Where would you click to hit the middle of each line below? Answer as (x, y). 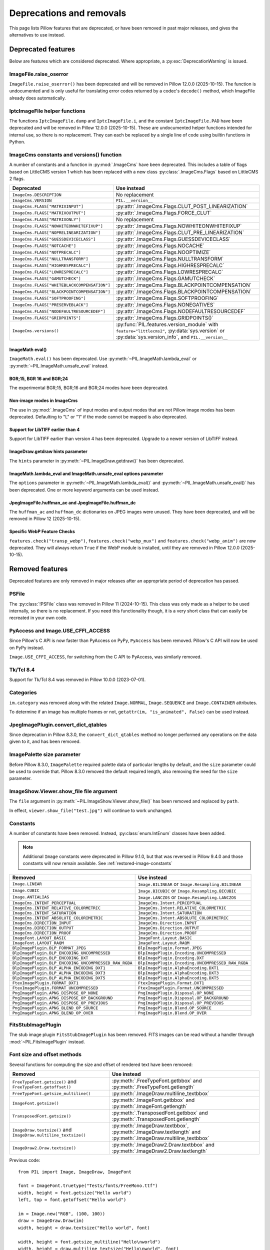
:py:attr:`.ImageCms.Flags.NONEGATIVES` (165, 305)
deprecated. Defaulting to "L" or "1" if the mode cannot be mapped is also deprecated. (98, 416)
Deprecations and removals (68, 13)
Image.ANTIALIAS (31, 897)
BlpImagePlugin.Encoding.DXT (171, 958)
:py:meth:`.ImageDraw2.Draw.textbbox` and (163, 1145)
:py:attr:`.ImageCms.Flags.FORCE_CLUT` (164, 213)
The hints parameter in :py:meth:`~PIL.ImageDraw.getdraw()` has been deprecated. (97, 460)
